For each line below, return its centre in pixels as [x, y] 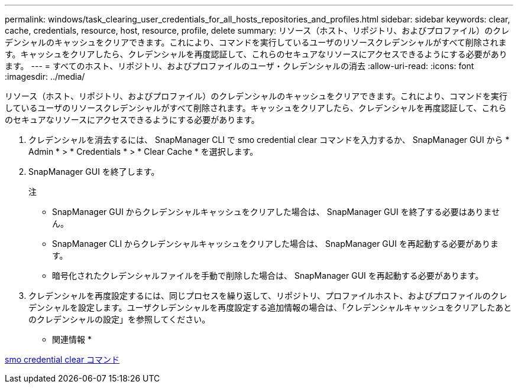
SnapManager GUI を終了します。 [94, 172]
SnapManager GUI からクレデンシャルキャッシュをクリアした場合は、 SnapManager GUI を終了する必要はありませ [276, 212]
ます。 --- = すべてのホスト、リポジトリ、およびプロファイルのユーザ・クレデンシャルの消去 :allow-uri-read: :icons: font [239, 66]
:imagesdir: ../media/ [45, 76]
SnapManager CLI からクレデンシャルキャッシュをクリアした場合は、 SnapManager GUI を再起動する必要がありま [275, 244]
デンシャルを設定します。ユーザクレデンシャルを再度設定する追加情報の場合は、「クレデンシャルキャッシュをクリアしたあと [270, 307]
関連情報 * [72, 339]
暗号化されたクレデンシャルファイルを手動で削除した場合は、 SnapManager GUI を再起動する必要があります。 [268, 275]
